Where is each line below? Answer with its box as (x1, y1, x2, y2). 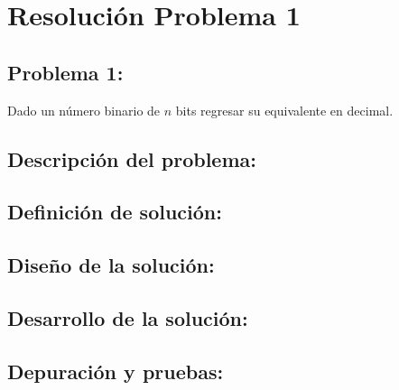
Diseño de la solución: (7, 251, 215, 279)
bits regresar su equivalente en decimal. (175, 100, 394, 119)
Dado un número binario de (7, 100, 161, 119)
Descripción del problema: (7, 144, 256, 172)
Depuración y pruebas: (7, 357, 224, 385)
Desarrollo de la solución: (7, 303, 248, 331)
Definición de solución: (7, 198, 222, 226)
